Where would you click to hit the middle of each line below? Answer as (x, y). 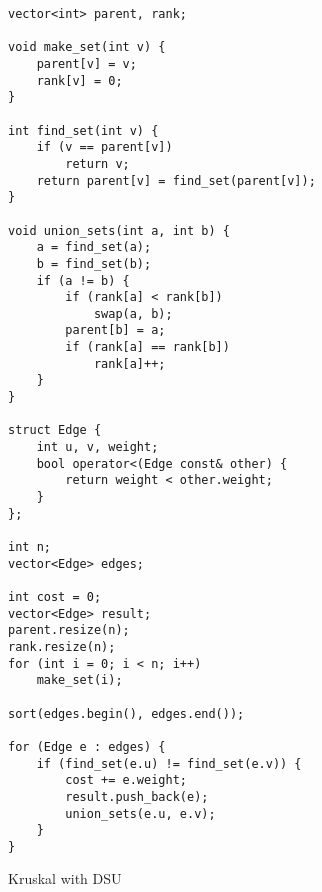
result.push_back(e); (137, 796)
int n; (29, 547)
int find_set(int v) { (83, 130)
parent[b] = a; (115, 330)
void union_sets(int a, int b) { (119, 230)
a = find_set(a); (94, 247)
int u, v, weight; (97, 447)
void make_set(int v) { (87, 47)
